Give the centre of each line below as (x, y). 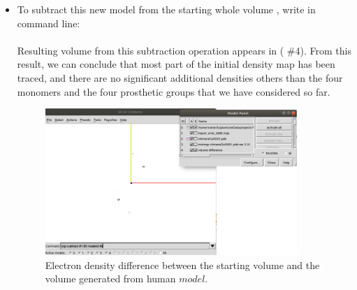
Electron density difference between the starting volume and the (182, 264)
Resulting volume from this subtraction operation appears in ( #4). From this (184, 50)
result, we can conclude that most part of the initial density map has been (176, 64)
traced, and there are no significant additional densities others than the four (180, 77)
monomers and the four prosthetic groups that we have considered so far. (174, 91)
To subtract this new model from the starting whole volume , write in (166, 9)
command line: (49, 23)
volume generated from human (110, 278)
